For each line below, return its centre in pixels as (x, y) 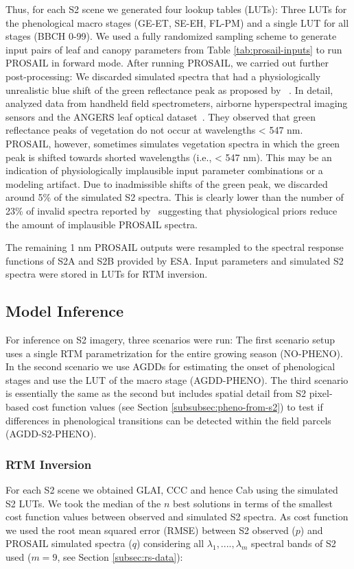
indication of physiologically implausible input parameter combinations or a (164, 170)
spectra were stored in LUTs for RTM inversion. (107, 274)
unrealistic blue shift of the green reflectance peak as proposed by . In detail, (169, 89)
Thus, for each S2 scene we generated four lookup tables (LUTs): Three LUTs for (176, 9)
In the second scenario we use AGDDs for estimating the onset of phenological (170, 366)
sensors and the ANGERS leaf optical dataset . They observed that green (161, 116)
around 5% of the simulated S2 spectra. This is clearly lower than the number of (175, 197)
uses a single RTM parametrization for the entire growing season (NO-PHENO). (174, 353)
